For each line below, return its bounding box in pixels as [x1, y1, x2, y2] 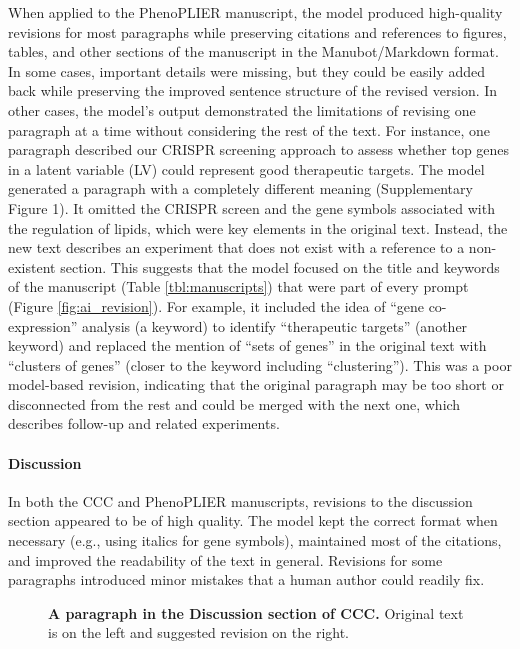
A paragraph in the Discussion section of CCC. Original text [48, 602, 464, 623]
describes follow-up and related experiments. [8, 413, 280, 434]
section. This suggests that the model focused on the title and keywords [60, 256, 500, 277]
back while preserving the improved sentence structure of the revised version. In [8, 80, 498, 101]
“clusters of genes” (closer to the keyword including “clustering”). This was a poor [8, 354, 512, 375]
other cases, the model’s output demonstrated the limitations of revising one [8, 99, 476, 120]
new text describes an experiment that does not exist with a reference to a [8, 237, 465, 258]
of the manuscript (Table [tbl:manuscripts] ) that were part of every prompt [8, 276, 469, 297]
